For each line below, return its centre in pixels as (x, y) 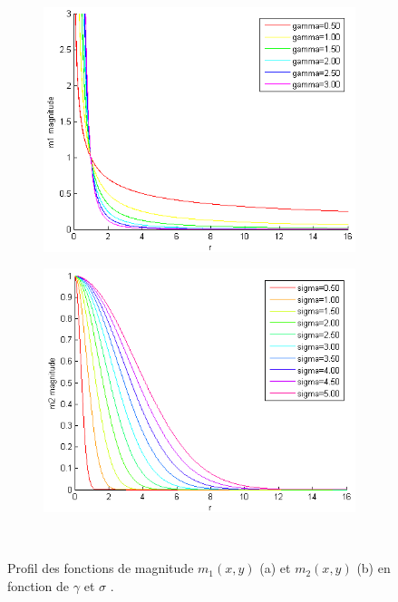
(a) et (275, 568)
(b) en (374, 568)
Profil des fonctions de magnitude (101, 568)
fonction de (39, 585)
